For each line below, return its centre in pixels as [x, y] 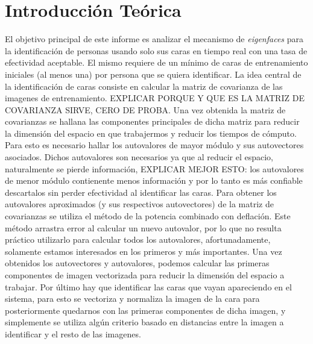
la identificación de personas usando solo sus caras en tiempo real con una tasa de [156, 50]
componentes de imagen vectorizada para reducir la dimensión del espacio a [145, 275]
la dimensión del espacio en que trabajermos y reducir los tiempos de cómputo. [151, 133]
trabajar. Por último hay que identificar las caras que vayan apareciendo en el [148, 286]
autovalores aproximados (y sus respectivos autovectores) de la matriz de [139, 204]
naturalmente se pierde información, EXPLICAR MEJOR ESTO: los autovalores [154, 168]
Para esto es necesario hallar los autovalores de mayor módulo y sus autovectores [154, 145]
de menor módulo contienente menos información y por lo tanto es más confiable [154, 180]
